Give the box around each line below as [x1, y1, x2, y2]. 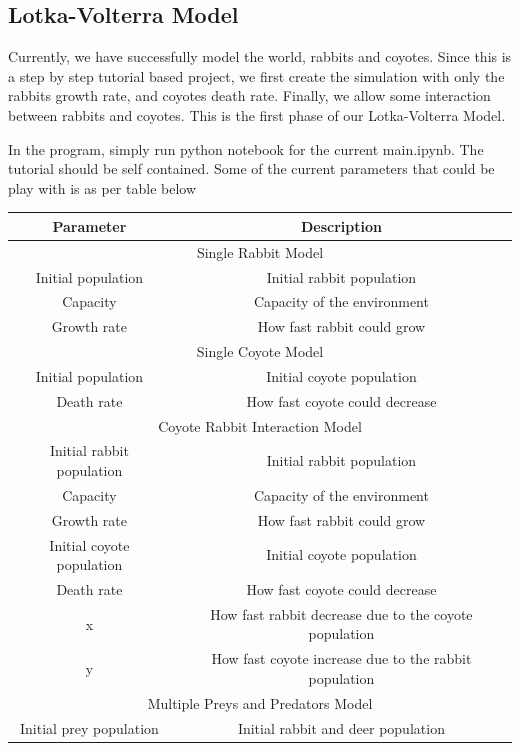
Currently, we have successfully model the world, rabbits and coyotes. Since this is [8, 46, 512, 67]
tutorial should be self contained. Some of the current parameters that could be [8, 158, 495, 179]
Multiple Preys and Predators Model [147, 692, 373, 713]
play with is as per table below [8, 177, 197, 198]
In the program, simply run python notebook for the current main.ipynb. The [8, 138, 484, 159]
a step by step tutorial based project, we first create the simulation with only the [8, 65, 505, 86]
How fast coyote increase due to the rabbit [211, 648, 472, 669]
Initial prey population [19, 717, 159, 738]
